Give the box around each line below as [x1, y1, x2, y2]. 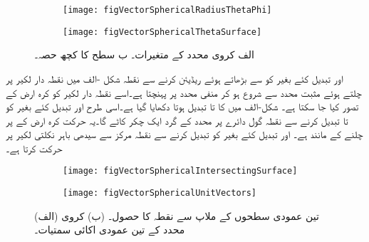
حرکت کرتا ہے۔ [6, 140, 63, 155]
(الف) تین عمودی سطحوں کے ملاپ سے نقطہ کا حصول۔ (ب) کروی [34, 208, 319, 223]
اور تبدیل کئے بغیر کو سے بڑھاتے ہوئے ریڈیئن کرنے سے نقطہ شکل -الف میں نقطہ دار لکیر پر [6, 70, 343, 85]
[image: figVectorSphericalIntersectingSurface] [63, 166, 298, 177]
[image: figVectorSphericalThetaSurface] [63, 26, 262, 37]
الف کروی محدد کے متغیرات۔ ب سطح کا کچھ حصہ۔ [34, 47, 254, 62]
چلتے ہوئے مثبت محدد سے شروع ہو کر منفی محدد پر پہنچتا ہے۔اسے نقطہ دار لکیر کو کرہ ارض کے [6, 85, 362, 100]
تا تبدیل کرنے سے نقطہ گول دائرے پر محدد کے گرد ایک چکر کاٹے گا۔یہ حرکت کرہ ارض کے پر [6, 112, 348, 127]
